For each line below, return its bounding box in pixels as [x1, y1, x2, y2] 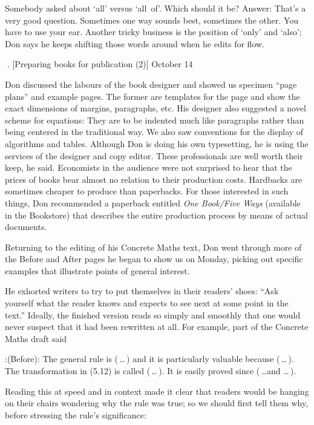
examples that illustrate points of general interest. [5, 264, 190, 277]
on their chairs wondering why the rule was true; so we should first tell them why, [5, 397, 309, 409]
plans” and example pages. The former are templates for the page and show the [5, 90, 300, 102]
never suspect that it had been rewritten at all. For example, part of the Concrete [5, 320, 309, 333]
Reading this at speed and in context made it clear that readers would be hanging [5, 384, 309, 397]
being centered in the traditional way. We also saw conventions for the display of [5, 125, 304, 138]
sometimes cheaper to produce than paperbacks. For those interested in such [5, 185, 289, 197]
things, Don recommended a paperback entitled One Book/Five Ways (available [5, 196, 301, 209]
